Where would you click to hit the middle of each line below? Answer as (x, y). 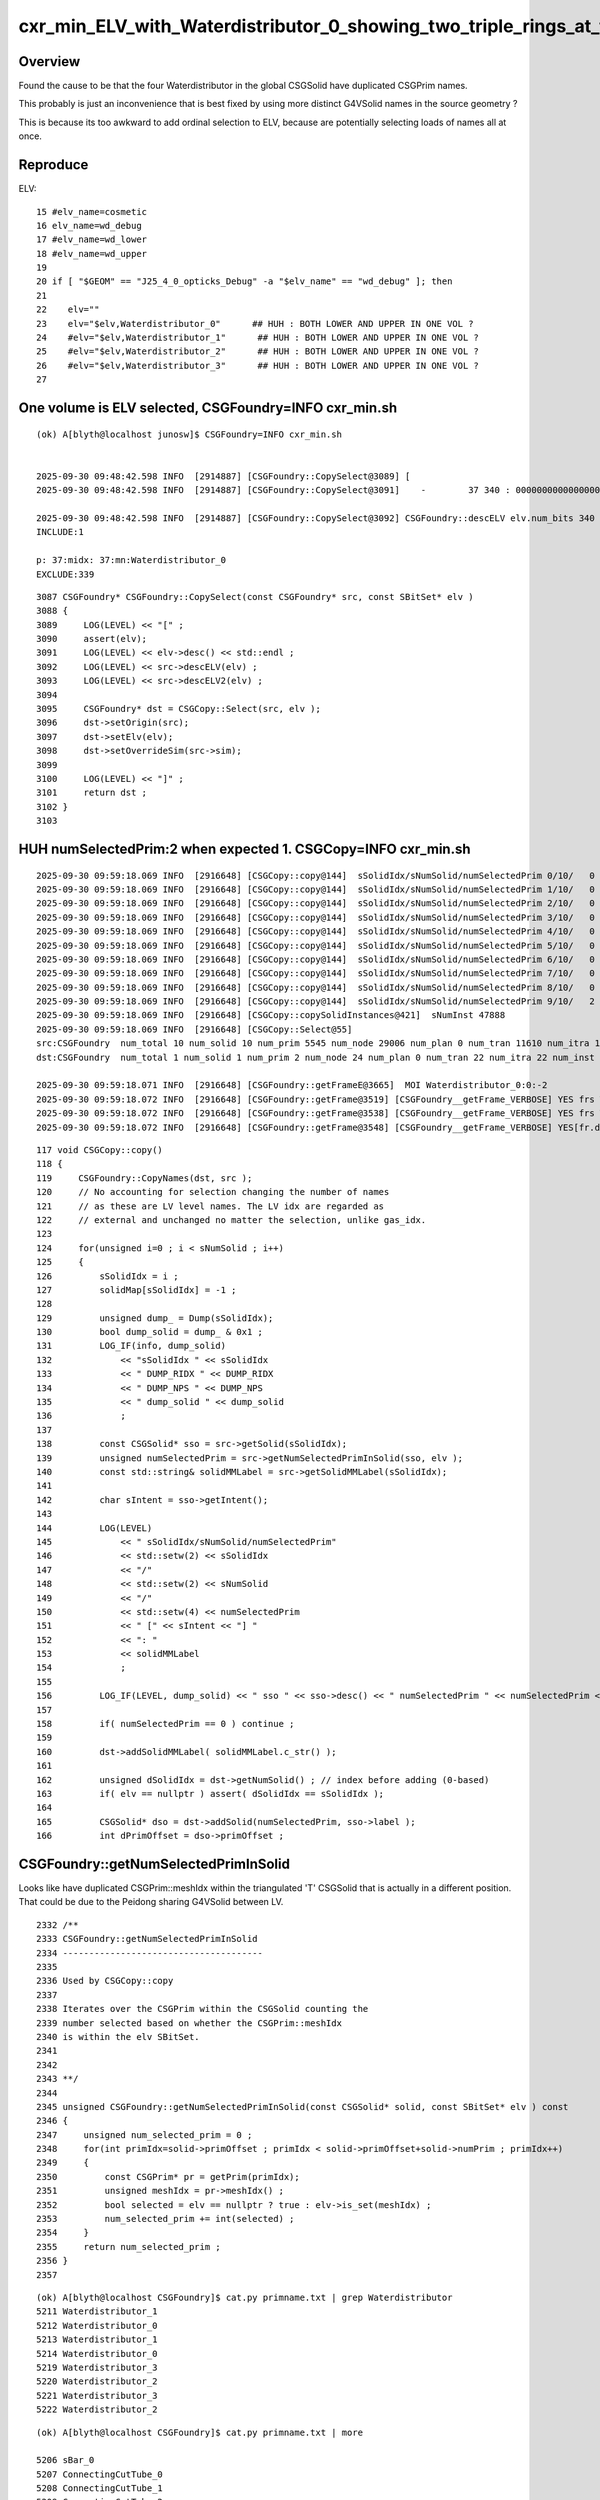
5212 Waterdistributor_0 (97, 2325)
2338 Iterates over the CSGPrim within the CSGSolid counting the (202, 2009)
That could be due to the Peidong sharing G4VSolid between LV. (151, 1902)
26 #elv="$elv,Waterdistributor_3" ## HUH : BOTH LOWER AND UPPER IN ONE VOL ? (258, 365)
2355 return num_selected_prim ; (129, 2246)
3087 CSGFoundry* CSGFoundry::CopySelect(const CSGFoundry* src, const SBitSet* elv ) (255, 596)
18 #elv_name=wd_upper (92, 253)
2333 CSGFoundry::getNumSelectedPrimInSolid (147, 1939)
